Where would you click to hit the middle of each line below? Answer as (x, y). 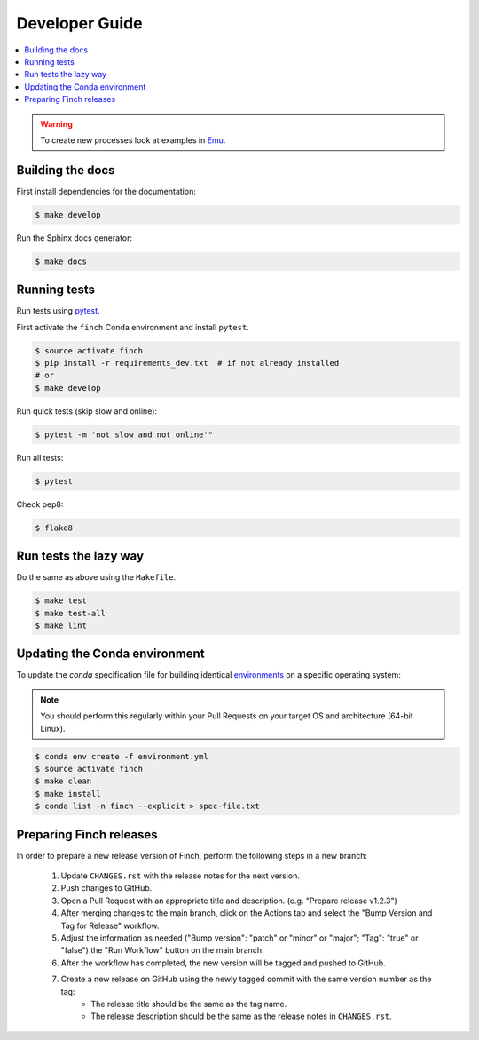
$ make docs (61, 261)
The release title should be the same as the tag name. (189, 1004)
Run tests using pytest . (59, 311)
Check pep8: (40, 504)
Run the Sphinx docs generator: (75, 238)
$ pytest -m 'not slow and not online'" (124, 434)
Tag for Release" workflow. (110, 925)
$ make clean (63, 781)
